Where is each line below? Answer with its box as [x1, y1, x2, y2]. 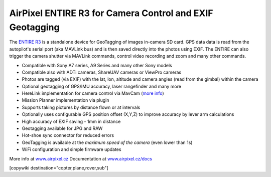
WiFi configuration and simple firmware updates [22, 146, 121, 152]
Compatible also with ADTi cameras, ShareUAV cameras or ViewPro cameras [22, 69, 182, 75]
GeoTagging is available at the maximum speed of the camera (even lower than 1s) [22, 139, 193, 145]
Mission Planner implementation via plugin [22, 97, 110, 103]
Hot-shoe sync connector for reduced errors [22, 132, 114, 138]
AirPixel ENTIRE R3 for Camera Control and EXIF [9, 8, 213, 19]
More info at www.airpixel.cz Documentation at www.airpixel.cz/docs [9, 155, 153, 161]
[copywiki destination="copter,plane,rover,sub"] [9, 164, 109, 170]
